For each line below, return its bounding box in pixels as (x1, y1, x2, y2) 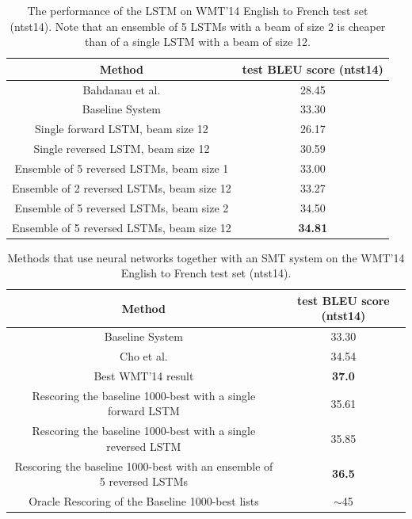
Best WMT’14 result (93, 367, 194, 384)
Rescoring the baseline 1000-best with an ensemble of (14, 457, 273, 474)
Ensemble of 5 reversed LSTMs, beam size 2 (14, 199, 229, 216)
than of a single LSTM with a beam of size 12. (84, 33, 311, 50)
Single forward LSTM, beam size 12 (34, 120, 208, 137)
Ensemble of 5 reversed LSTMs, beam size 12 (12, 219, 231, 235)
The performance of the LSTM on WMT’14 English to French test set (27, 2, 368, 18)
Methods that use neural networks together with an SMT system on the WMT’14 (7, 249, 405, 265)
